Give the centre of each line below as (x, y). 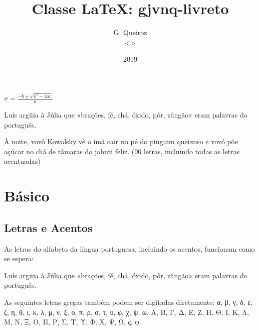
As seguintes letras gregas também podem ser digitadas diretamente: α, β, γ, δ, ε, (128, 302)
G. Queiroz (130, 32)
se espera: (19, 258)
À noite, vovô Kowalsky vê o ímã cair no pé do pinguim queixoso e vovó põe (121, 141)
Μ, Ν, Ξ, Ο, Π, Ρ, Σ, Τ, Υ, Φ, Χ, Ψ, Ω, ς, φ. (73, 322)
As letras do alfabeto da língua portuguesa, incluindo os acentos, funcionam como (129, 248)
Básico (27, 196)
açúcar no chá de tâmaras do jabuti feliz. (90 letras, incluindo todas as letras (122, 151)
